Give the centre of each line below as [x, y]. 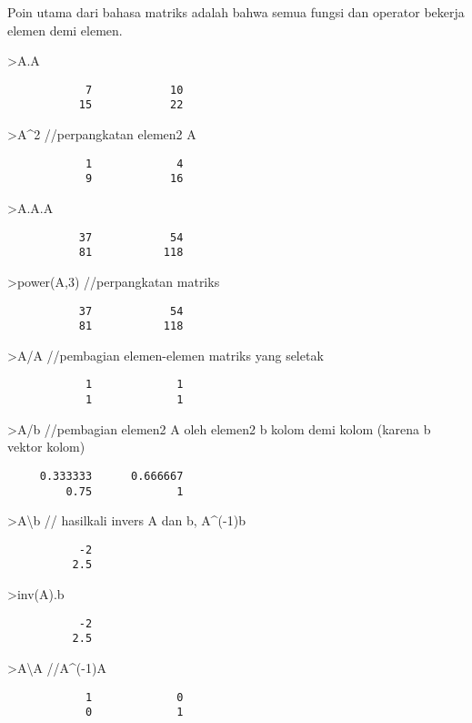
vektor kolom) [46, 447]
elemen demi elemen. [65, 30]
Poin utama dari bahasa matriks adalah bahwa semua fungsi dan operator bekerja [236, 12]
